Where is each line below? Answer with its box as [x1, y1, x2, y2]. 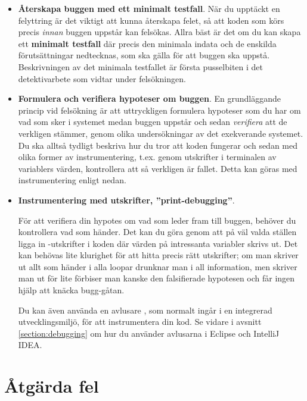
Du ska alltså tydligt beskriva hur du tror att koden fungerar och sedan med [18, 139, 298, 151]
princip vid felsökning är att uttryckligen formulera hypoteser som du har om [18, 104, 301, 116]
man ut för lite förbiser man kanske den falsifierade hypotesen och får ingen [18, 272, 295, 284]
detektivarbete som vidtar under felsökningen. [18, 72, 186, 84]
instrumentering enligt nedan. [18, 174, 126, 186]
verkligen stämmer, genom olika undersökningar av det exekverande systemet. [18, 127, 303, 139]
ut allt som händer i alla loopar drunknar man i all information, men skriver [18, 260, 297, 272]
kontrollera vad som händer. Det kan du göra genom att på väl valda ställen [18, 225, 297, 238]
